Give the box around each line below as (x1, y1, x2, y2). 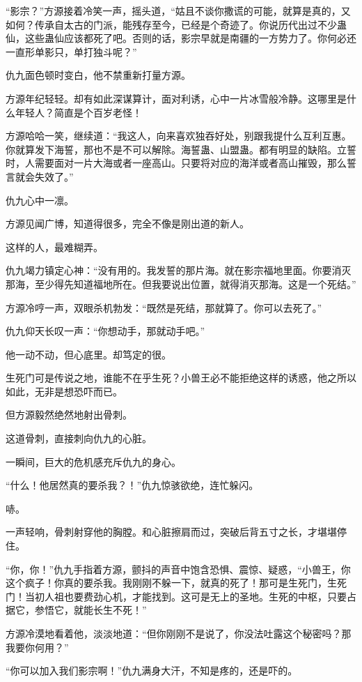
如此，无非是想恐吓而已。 (6, 384, 123, 398)
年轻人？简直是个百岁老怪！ (15, 105, 142, 119)
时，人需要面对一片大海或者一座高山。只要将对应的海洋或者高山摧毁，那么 (6, 156, 347, 170)
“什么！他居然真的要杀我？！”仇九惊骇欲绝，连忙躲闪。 (6, 478, 259, 492)
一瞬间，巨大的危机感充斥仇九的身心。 (6, 454, 181, 469)
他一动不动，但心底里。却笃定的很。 (6, 347, 171, 361)
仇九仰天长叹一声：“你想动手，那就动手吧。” (6, 324, 205, 338)
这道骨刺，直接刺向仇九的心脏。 (6, 431, 152, 446)
